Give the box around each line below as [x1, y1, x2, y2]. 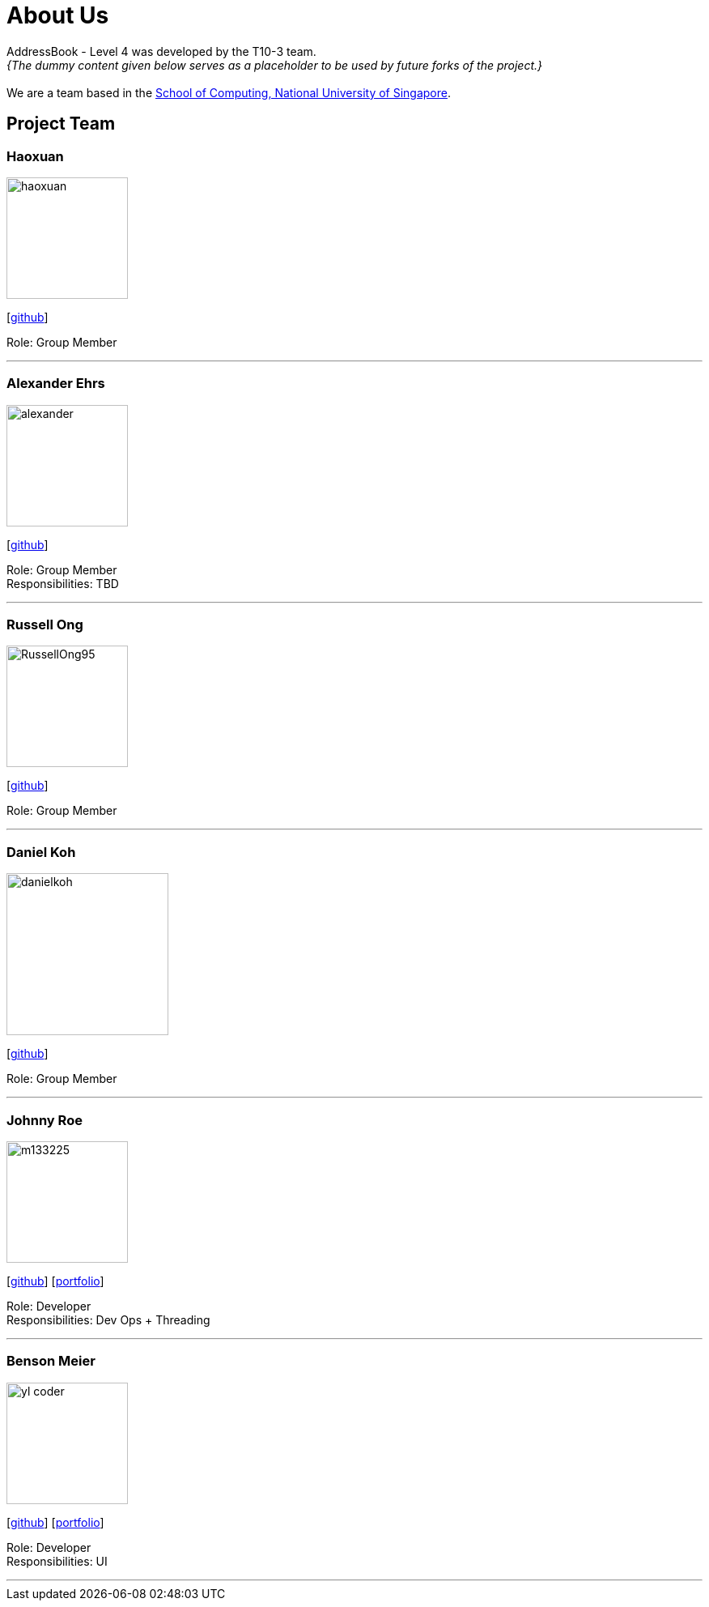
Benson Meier [6, 1353, 96, 1370]
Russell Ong [6, 616, 83, 633]
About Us [6, 2, 109, 29]
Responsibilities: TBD [6, 576, 119, 590]
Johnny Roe [6, 1111, 83, 1128]
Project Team [6, 113, 116, 134]
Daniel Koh [6, 843, 76, 860]
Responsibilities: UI [6, 1554, 108, 1568]
